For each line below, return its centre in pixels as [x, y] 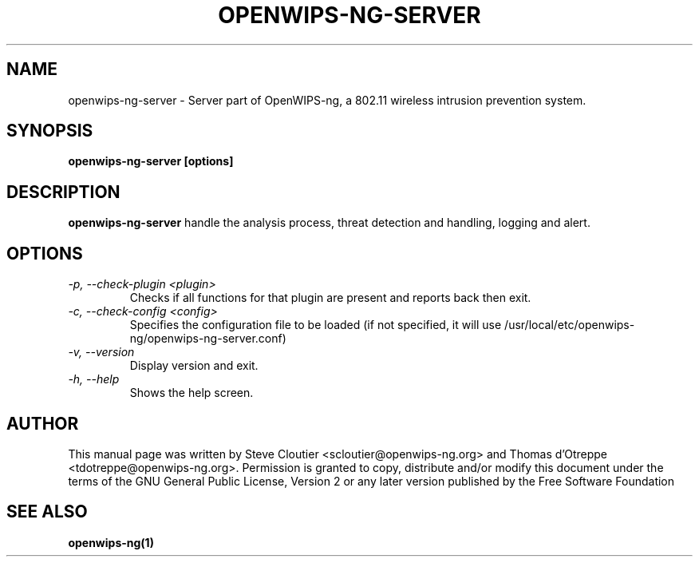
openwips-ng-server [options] [151, 161]
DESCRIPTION [63, 192]
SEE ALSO [47, 512]
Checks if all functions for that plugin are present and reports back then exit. [330, 298]
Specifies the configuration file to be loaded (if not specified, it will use [316, 325]
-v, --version [101, 352]
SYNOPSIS [50, 131]
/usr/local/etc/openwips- [570, 325]
